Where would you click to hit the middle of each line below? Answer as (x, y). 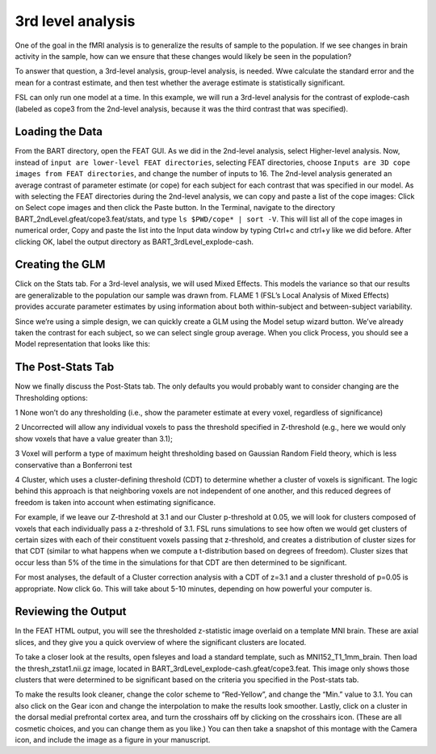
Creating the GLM (60, 265)
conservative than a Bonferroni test (73, 465)
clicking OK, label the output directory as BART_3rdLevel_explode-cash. (134, 242)
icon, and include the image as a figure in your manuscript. (113, 739)
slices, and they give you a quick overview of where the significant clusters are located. (161, 642)
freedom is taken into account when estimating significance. (115, 502)
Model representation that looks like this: (83, 344)
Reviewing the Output (71, 611)
